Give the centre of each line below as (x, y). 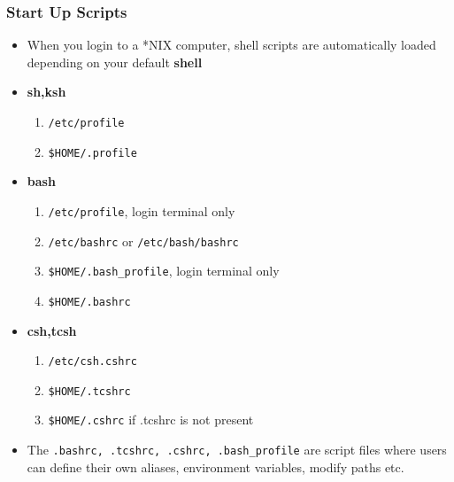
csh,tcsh (52, 330)
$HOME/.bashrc (89, 302)
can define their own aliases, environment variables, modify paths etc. (215, 466)
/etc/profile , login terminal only (142, 210)
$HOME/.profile (92, 153)
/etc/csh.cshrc (92, 362)
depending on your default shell (115, 62)
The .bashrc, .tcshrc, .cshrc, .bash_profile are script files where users (237, 450)
